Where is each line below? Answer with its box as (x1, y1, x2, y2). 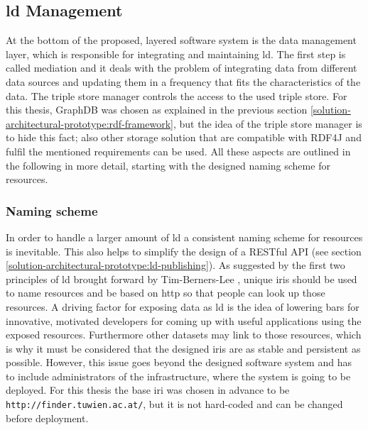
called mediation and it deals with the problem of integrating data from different (6, 60, 357, 75)
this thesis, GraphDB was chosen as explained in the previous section (6, 102, 308, 117)
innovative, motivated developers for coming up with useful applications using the (6, 313, 362, 328)
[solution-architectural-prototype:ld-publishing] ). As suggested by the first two (6, 258, 345, 272)
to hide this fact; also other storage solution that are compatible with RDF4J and (6, 130, 362, 145)
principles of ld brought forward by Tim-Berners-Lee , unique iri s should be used (6, 271, 357, 286)
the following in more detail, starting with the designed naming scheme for (6, 158, 330, 172)
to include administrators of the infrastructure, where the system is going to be (6, 368, 351, 383)
